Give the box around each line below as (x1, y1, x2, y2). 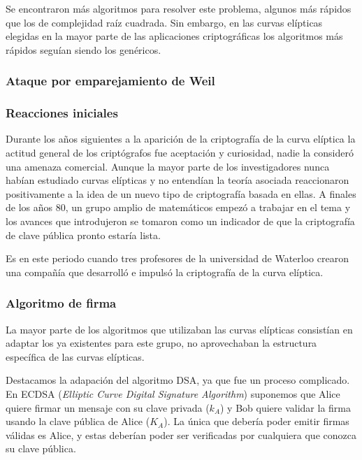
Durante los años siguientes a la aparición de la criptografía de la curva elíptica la (6, 131, 356, 146)
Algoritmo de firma (6, 294, 117, 312)
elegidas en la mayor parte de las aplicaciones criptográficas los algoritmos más (6, 29, 343, 43)
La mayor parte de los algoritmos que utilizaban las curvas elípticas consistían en (6, 322, 353, 336)
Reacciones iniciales (6, 104, 118, 122)
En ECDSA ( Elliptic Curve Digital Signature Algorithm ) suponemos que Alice (6, 386, 340, 401)
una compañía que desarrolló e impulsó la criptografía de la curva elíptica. (6, 264, 324, 279)
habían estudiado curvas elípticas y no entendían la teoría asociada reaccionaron (6, 173, 349, 187)
